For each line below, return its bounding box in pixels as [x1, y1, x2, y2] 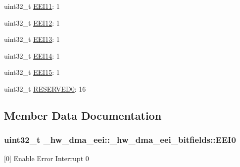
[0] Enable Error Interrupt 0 [4, 153, 89, 163]
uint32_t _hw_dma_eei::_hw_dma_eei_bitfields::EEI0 [4, 134, 236, 146]
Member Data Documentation [4, 107, 162, 123]
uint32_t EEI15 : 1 [4, 67, 60, 77]
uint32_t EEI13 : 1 [4, 34, 60, 44]
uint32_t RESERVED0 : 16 [4, 83, 86, 94]
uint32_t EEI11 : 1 [4, 1, 60, 11]
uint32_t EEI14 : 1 [4, 50, 60, 61]
